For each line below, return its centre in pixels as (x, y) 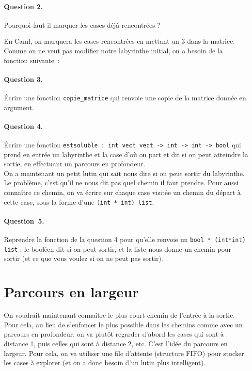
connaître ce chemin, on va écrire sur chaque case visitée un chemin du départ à (122, 192)
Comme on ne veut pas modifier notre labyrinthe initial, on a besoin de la (113, 50)
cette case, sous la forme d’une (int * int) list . (79, 202)
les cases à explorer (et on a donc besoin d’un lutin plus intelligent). (105, 363)
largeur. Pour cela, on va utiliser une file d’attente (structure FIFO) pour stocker (124, 353)
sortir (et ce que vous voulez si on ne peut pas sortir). (84, 258)
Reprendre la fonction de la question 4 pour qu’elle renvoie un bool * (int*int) (125, 239)
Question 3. (24, 79)
